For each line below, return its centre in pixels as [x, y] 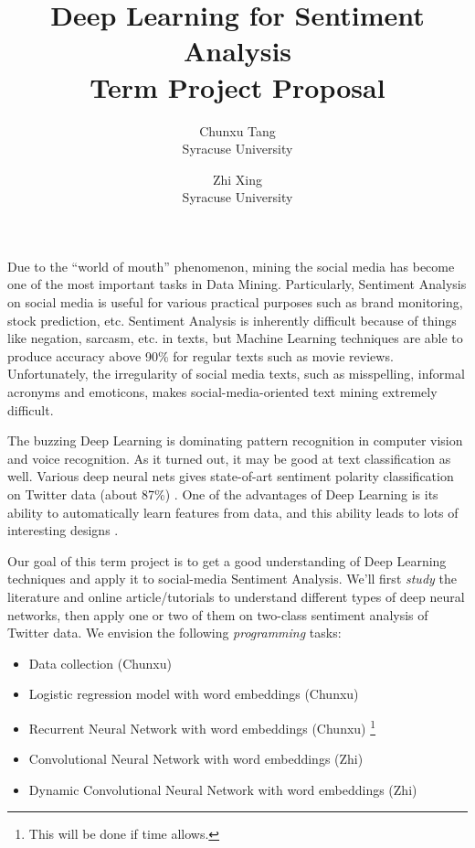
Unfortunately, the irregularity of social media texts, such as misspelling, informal [236, 374]
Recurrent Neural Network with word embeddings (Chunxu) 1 [202, 726]
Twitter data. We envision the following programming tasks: [174, 633]
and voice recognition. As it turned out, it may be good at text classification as [229, 458]
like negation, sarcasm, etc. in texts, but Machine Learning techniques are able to [235, 338]
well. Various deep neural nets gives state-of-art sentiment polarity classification [231, 476]
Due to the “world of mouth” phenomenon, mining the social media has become [231, 266]
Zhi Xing [237, 179]
